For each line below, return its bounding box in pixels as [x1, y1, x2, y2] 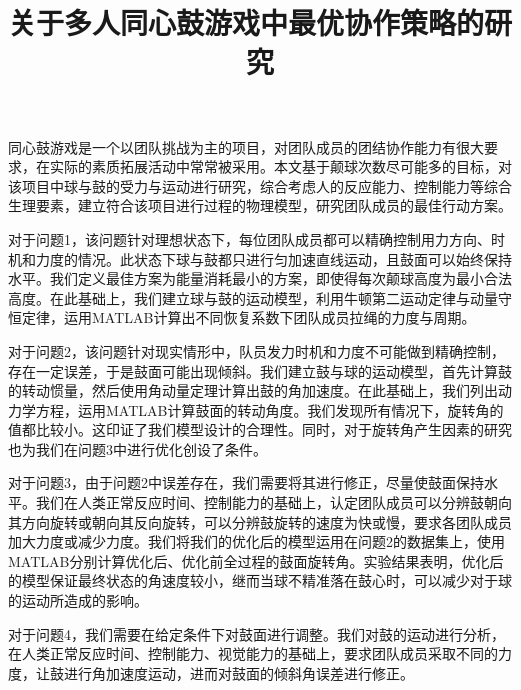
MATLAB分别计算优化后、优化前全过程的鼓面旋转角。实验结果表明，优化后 [8, 550, 504, 571]
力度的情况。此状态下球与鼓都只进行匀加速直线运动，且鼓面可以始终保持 [35, 248, 512, 269]
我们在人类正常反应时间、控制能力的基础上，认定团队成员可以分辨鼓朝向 [35, 492, 512, 513]
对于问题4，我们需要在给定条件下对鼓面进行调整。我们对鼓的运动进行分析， [8, 623, 505, 644]
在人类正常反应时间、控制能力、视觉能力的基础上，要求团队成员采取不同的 [8, 643, 498, 664]
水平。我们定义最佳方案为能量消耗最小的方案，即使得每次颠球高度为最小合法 [8, 268, 512, 289]
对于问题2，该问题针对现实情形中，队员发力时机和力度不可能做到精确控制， [8, 340, 505, 361]
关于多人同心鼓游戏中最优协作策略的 [8, 2, 485, 43]
